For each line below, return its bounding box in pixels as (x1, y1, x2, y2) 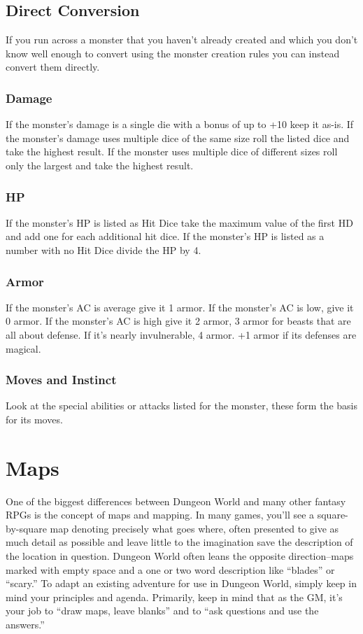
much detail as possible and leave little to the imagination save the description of (6, 535, 353, 549)
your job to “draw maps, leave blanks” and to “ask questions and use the (6, 603, 319, 618)
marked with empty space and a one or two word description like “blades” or (6, 562, 335, 577)
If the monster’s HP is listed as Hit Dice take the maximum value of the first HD (6, 215, 353, 230)
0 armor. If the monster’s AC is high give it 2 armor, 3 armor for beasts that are (6, 314, 351, 328)
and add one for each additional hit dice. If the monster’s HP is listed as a (6, 229, 325, 244)
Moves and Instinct (6, 371, 117, 388)
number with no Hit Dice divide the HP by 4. (6, 242, 201, 257)
